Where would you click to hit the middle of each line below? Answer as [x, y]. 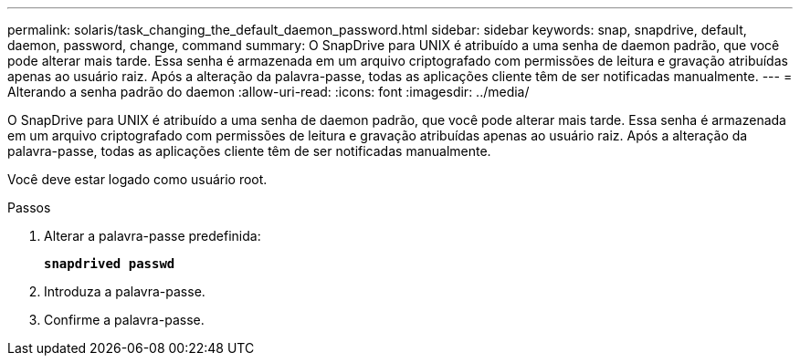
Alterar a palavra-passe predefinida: [153, 236]
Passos [29, 207]
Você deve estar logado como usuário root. [137, 179]
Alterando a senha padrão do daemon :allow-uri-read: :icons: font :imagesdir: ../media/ [268, 92]
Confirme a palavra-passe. [124, 320]
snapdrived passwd [110, 264]
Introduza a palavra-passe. [125, 291]
